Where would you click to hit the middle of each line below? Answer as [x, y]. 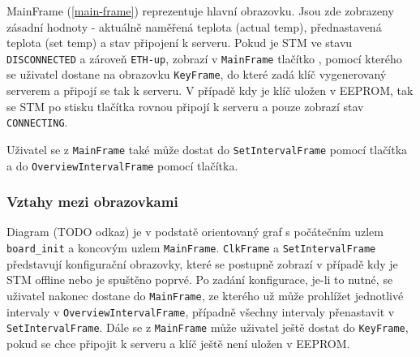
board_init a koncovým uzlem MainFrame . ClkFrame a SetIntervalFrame [191, 248]
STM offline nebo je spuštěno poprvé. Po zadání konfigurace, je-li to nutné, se [200, 280]
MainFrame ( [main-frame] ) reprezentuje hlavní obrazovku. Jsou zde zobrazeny [200, 11]
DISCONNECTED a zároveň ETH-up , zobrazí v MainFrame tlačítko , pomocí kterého [204, 58]
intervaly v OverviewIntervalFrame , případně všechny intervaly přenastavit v [201, 311]
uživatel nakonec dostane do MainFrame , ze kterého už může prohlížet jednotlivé [205, 295]
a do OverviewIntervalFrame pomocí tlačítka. [122, 165]
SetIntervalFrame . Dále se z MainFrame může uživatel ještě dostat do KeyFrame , [208, 327]
